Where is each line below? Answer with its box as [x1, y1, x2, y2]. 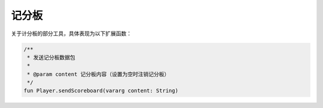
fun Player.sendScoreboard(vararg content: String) [23, 87, 179, 94]
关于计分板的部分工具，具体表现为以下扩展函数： [11, 30, 132, 37]
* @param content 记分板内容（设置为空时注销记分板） [27, 70, 170, 78]
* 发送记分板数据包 [27, 54, 75, 61]
